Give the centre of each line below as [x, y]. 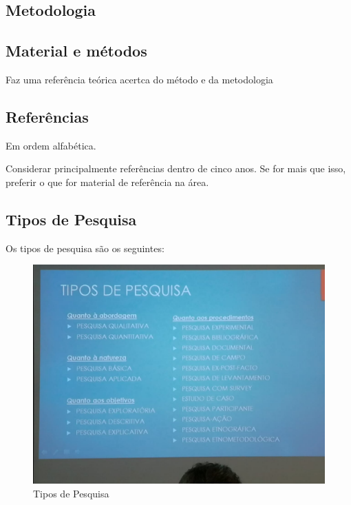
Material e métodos [76, 51]
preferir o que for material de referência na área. [107, 182]
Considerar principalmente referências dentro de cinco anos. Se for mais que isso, [176, 168]
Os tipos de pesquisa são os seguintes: [85, 248]
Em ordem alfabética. [51, 145]
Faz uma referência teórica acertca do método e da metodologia [139, 79]
